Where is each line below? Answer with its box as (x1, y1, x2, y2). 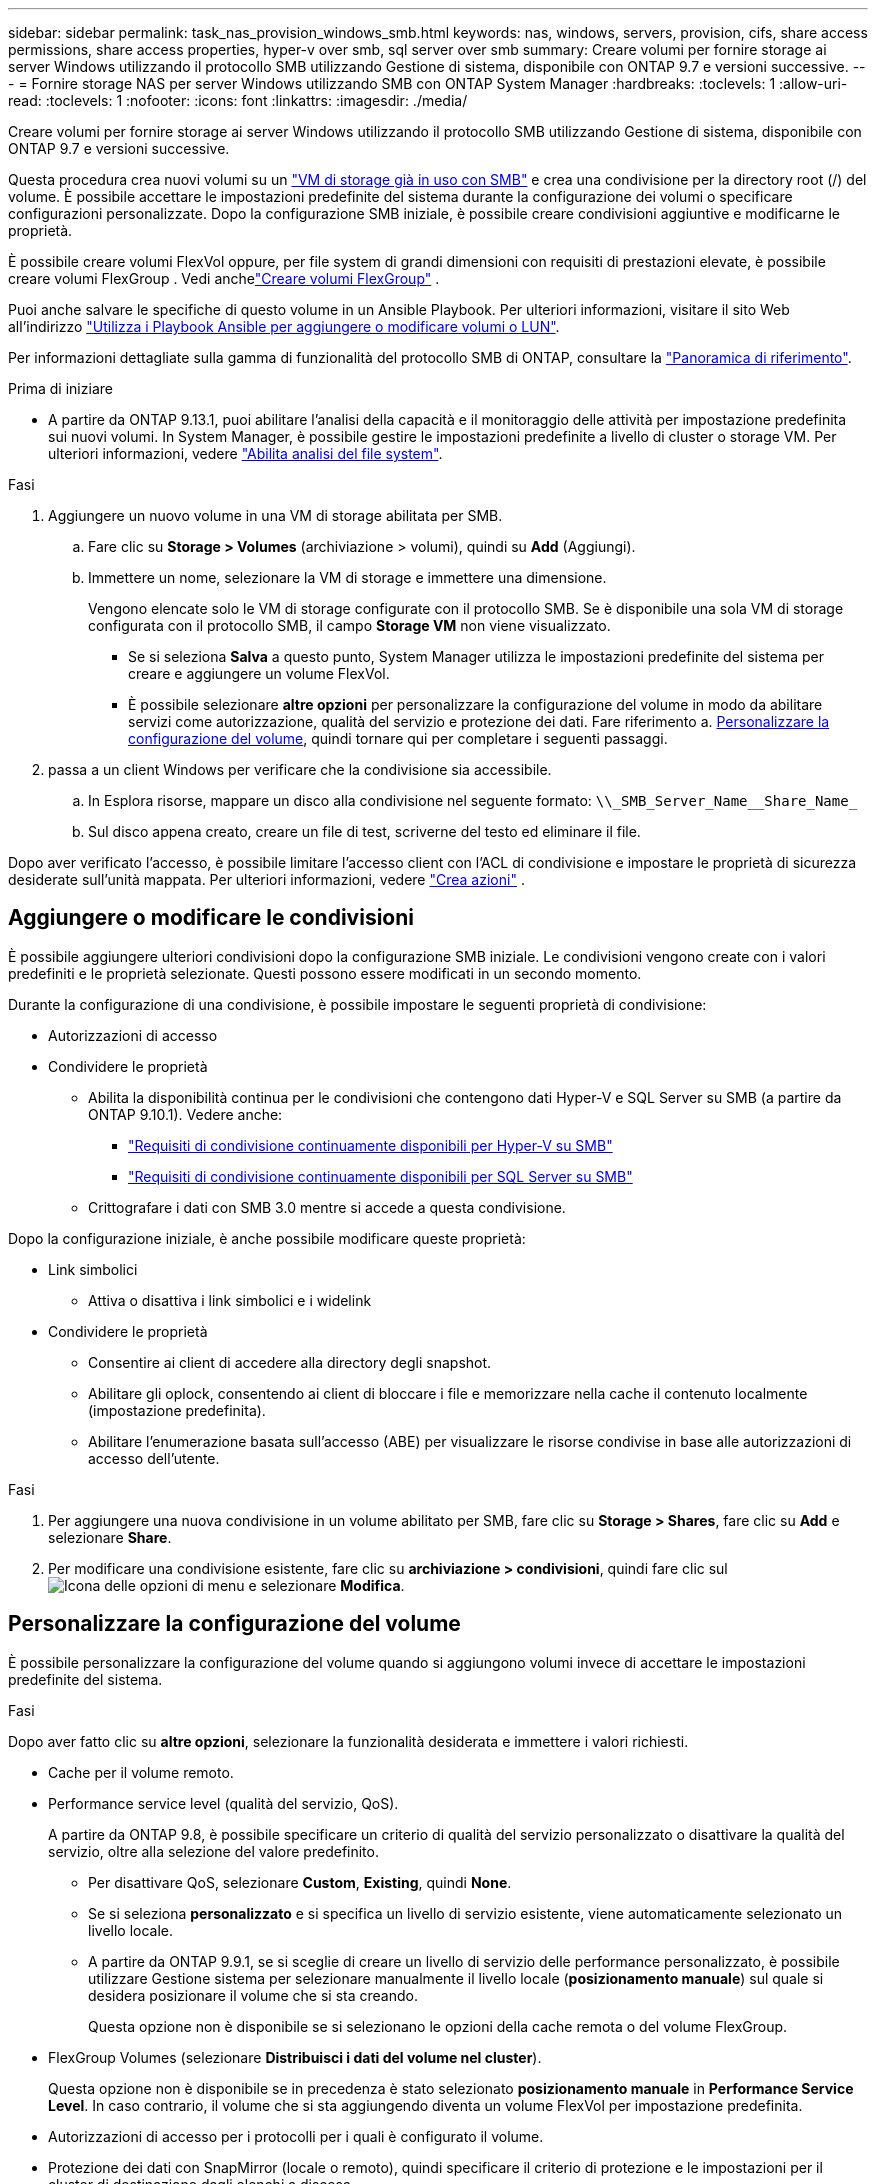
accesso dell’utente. (88, 1449, 220, 1467)
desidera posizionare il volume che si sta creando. (88, 1986, 418, 2004)
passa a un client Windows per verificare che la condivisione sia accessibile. (48, 761, 552, 778)
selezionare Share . (48, 1528, 172, 1546)
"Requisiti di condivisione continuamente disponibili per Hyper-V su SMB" (128, 1136, 613, 1154)
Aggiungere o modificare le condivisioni (8, 905, 414, 931)
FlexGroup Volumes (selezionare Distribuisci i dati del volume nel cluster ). (48, 2048, 542, 2066)
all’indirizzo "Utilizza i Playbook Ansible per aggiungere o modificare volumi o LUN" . (8, 318, 560, 335)
